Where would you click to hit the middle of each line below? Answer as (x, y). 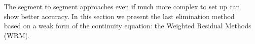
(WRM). (17, 35)
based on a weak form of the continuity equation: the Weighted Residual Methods (128, 26)
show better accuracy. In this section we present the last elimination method (119, 16)
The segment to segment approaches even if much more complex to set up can (122, 6)
